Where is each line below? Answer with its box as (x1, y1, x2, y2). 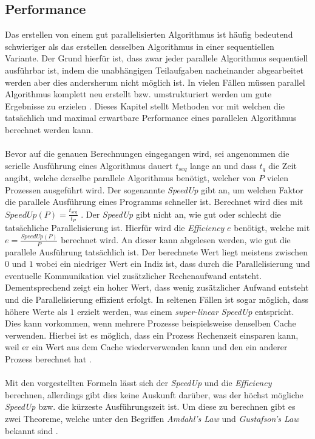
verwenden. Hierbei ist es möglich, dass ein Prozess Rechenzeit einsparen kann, (5, 328, 299, 341)
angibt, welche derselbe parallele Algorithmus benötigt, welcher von (5, 171, 256, 184)
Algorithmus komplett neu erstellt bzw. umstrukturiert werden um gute (5, 88, 272, 100)
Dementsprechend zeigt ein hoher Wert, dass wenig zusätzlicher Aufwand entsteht (5, 281, 309, 294)
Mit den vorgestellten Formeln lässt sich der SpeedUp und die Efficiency (5, 376, 272, 389)
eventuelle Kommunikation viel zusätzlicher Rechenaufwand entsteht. (5, 269, 262, 282)
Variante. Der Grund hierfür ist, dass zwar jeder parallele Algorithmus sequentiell (5, 52, 308, 64)
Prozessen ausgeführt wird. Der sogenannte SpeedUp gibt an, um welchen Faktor (5, 183, 303, 196)
